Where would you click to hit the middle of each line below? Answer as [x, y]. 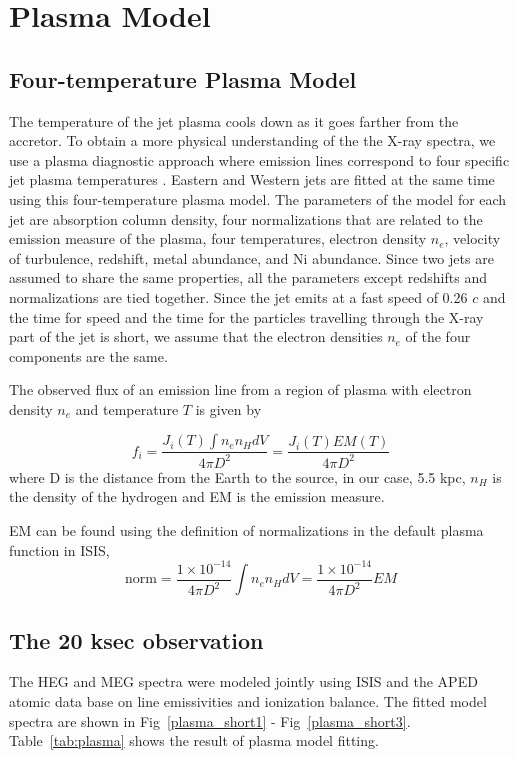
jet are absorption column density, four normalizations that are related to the [246, 218]
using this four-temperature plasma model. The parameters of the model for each [258, 198]
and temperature [127, 408]
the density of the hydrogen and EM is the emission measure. [197, 496]
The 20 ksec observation [136, 639]
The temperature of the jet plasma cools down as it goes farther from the [234, 120]
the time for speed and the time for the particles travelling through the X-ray [246, 316]
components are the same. [88, 355]
